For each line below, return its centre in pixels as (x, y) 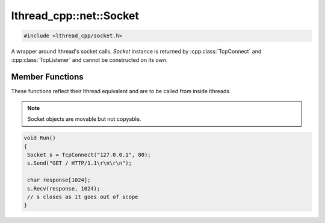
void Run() (40, 138)
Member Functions (47, 77)
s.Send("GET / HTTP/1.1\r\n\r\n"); (80, 163)
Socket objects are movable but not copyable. (84, 119)
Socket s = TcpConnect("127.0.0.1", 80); (89, 154)
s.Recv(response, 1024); (64, 188)
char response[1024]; (59, 180)
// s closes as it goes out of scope (83, 197)
